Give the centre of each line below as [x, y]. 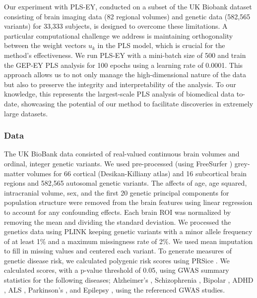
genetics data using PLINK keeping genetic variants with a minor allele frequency [128, 231]
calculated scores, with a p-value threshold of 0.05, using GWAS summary [117, 270]
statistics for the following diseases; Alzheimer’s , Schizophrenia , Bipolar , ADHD [129, 280]
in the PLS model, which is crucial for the [161, 45]
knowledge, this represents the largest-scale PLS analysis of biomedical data [119, 94]
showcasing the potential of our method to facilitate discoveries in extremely [137, 103]
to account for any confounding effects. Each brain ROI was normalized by [118, 212]
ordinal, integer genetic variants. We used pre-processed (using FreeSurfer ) [118, 163]
